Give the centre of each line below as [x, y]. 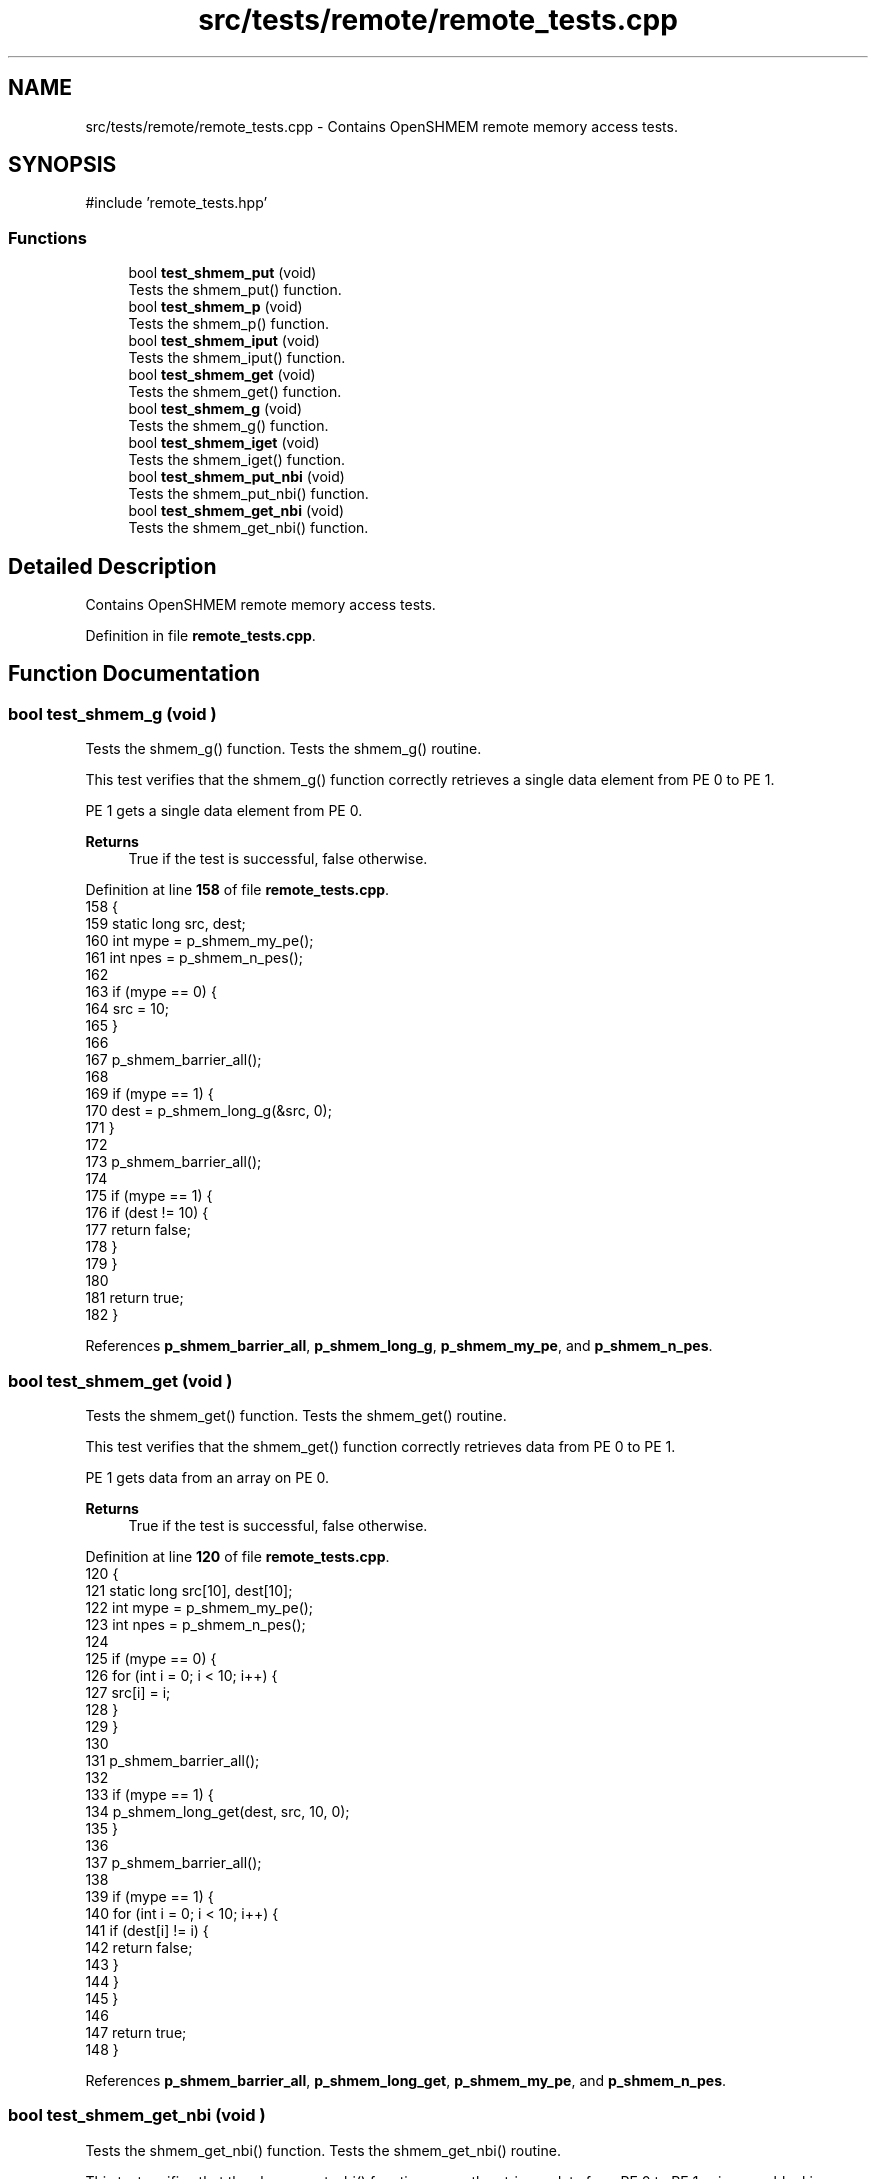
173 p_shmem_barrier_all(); [173, 1162]
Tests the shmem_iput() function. [237, 358]
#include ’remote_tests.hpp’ [176, 203]
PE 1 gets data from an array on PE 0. [207, 1477]
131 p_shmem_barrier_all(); [172, 1760]
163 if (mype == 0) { [151, 992]
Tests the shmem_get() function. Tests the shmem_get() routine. [296, 1415]
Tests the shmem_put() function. [235, 290]
